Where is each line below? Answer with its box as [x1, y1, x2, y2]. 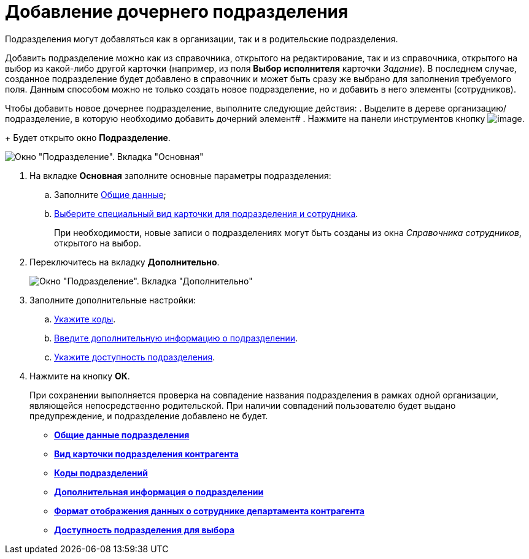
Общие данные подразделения [54, 429, 190, 440]
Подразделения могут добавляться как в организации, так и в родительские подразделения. [5, 33, 398, 44]
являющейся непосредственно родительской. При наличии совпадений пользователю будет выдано [29, 400, 456, 411]
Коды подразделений [54, 467, 148, 478]
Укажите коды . [54, 313, 116, 324]
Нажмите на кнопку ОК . [29, 370, 130, 381]
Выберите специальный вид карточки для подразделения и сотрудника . [54, 208, 358, 219]
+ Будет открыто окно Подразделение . [5, 132, 171, 143]
